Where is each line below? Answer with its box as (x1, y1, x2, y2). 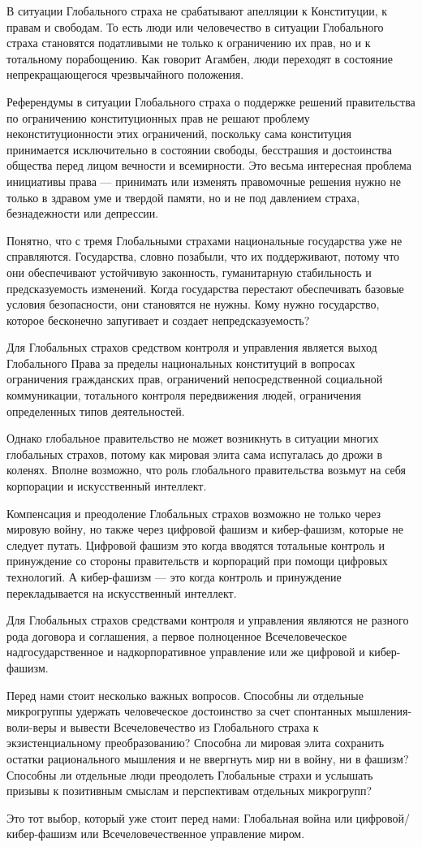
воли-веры (6, 718, 57, 735)
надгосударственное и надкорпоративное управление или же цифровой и (6, 643, 365, 660)
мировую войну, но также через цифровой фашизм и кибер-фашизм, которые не (6, 521, 403, 538)
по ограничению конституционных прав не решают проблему (6, 109, 310, 126)
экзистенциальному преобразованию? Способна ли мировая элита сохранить (6, 734, 385, 751)
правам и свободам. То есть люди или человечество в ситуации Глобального (6, 18, 384, 35)
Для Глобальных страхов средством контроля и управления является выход (6, 339, 377, 356)
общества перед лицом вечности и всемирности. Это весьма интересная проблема (6, 157, 411, 174)
